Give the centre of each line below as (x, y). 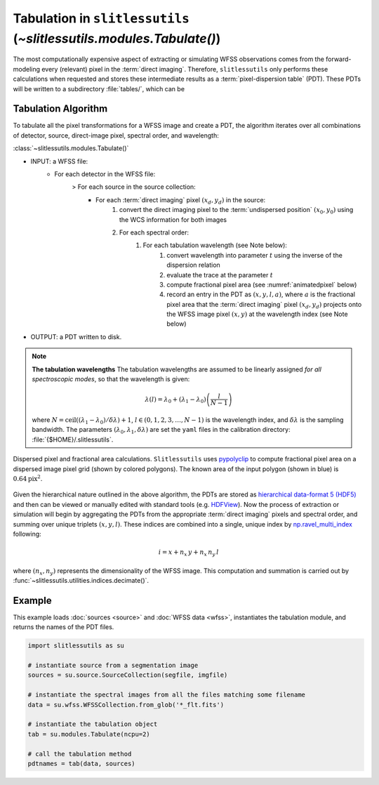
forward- (338, 59)
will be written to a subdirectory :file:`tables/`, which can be (99, 88)
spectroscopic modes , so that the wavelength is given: (111, 379)
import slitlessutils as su (76, 646)
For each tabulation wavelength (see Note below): (215, 245)
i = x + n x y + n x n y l (188, 553)
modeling (27, 69)
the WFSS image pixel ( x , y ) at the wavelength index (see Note (257, 314)
